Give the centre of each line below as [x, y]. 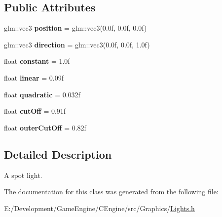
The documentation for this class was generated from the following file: [111, 192]
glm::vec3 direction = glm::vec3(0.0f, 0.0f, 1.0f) [77, 44]
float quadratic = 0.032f [42, 94]
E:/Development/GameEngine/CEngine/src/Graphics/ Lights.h [99, 208]
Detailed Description [58, 154]
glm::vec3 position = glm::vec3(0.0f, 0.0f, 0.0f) [75, 28]
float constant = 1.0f [37, 61]
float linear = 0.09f [34, 77]
